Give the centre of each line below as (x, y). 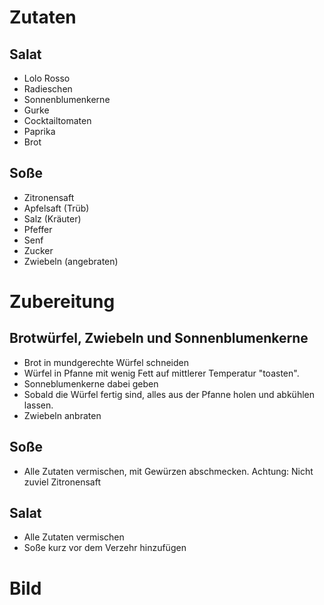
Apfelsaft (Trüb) (56, 208)
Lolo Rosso (47, 78)
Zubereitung (62, 302)
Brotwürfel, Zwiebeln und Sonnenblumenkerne (159, 338)
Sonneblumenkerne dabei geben (91, 383)
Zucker (38, 250)
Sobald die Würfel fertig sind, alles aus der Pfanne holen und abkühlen (169, 394)
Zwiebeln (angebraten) (71, 261)
